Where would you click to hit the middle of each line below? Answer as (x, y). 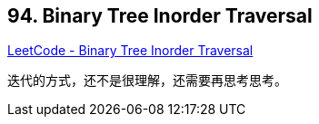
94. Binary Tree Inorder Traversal (160, 16)
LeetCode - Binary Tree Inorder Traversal (130, 51)
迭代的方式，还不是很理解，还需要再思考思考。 (147, 81)
